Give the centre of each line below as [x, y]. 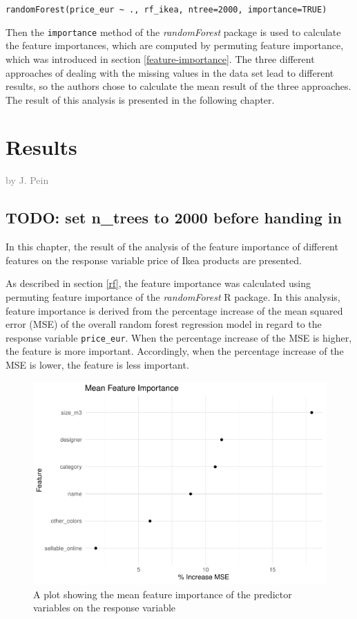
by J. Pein [27, 180]
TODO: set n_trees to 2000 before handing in [174, 218]
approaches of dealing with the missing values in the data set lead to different [170, 72]
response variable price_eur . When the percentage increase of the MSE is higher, [179, 337]
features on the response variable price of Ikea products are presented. [154, 260]
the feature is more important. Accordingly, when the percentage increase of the [175, 351]
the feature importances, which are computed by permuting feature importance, [175, 45]
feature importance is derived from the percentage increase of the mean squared [174, 310]
